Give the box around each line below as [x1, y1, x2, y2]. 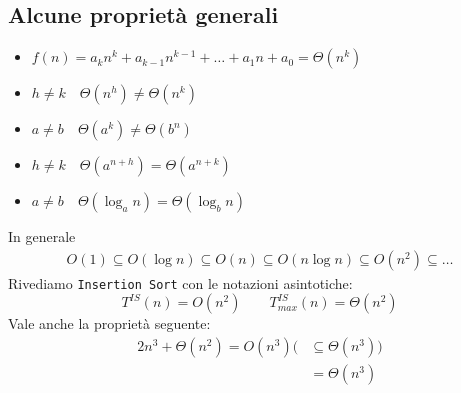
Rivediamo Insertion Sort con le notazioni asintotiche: [8, 272, 353, 293]
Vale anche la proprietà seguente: [8, 313, 211, 334]
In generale [8, 226, 76, 247]
